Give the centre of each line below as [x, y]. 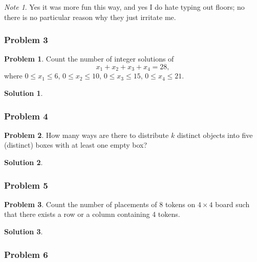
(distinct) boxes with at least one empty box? [76, 145]
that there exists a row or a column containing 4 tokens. [92, 214]
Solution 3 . [24, 231]
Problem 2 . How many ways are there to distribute [87, 135]
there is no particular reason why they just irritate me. [90, 17]
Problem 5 [26, 185]
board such [232, 204]
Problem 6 [26, 254]
